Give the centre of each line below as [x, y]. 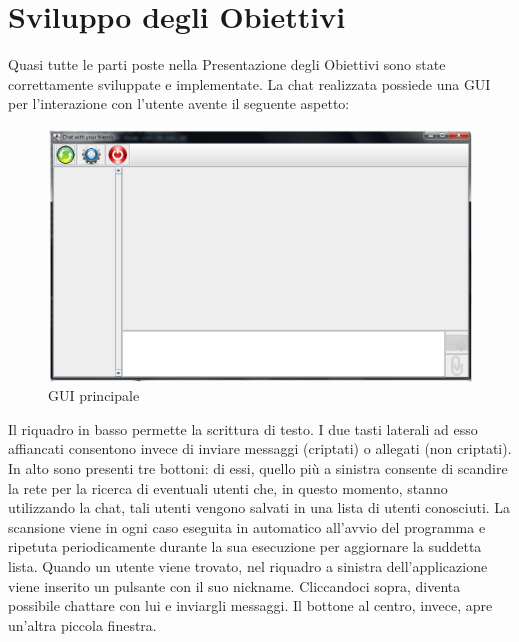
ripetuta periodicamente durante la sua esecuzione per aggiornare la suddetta [245, 546]
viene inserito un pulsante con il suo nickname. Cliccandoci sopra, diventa [234, 585]
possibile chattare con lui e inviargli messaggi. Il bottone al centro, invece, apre [250, 605]
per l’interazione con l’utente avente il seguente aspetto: [179, 103]
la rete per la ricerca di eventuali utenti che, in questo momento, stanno [228, 487]
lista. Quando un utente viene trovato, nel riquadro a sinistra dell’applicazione [248, 565]
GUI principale [94, 395]
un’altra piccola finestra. [82, 624]
